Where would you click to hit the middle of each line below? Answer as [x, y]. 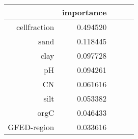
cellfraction [35, 27]
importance [84, 12]
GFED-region [31, 127]
